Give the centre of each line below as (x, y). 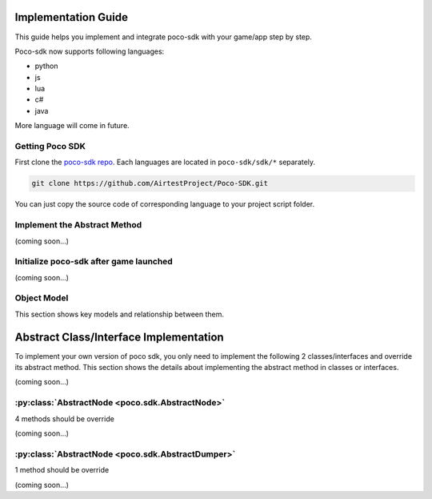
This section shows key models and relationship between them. (119, 314)
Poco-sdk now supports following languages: (90, 51)
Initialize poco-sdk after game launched (94, 262)
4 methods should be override (65, 419)
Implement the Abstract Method (78, 225)
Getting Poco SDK (50, 147)
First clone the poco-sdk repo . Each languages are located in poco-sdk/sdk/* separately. (165, 162)
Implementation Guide (71, 17)
